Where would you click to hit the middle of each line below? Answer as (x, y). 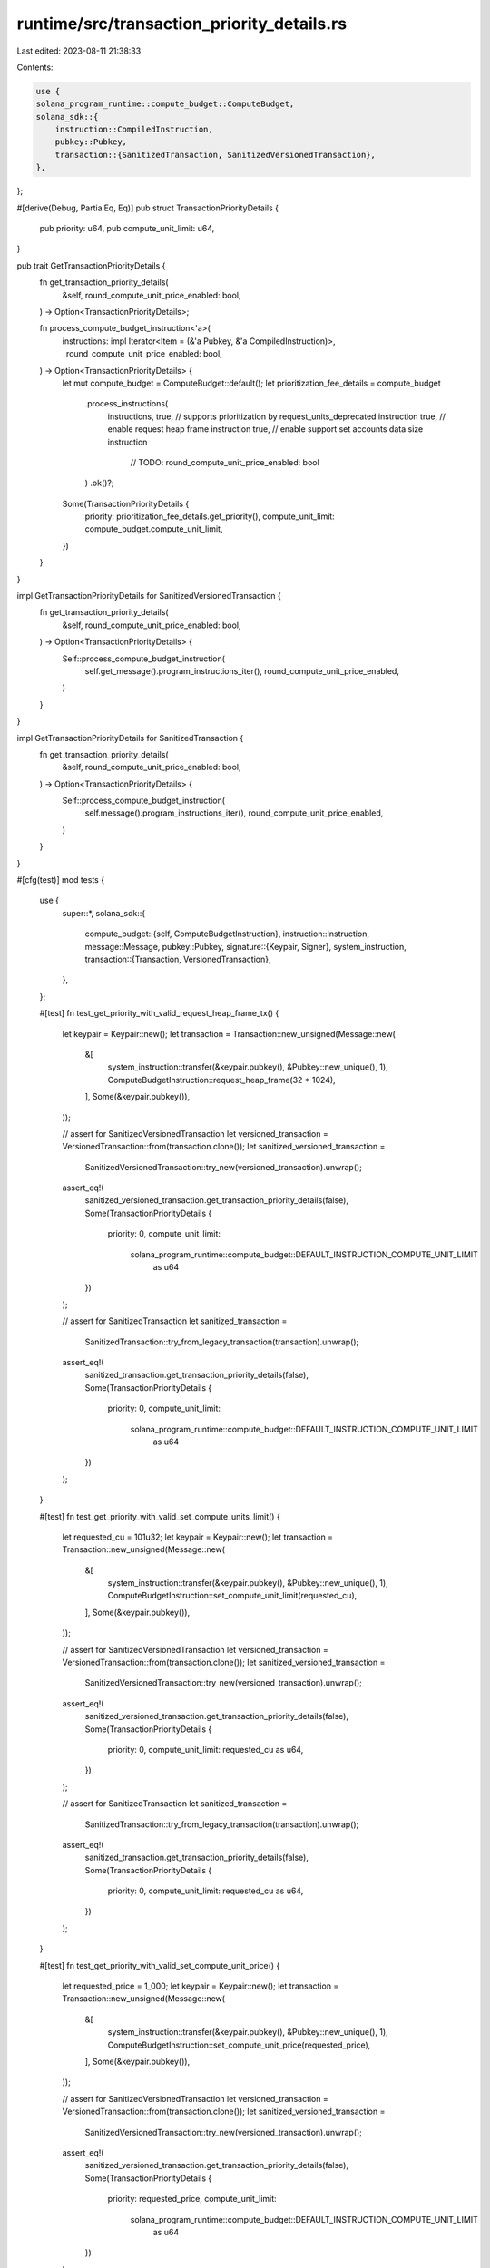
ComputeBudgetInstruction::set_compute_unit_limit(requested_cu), (232, 1596)
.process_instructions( (127, 404)
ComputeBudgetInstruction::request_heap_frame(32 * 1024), (221, 1080)
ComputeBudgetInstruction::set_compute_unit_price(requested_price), (239, 2045)
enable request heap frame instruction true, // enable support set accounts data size (265, 429)
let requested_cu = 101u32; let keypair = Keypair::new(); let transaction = (198, 1537)
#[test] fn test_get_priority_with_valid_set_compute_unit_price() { (160, 1965)
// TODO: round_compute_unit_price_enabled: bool (225, 462)
